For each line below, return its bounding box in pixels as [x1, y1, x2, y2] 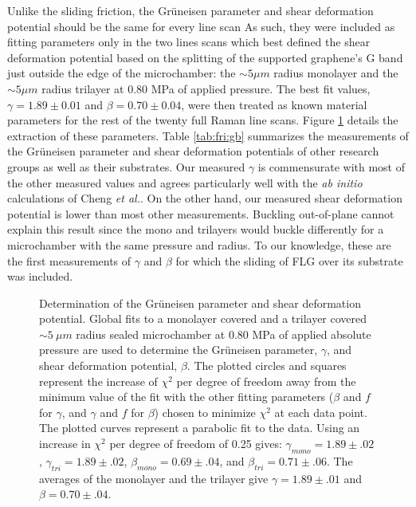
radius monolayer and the [273, 65, 398, 81]
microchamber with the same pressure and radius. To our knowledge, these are [7, 236, 391, 253]
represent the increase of [39, 372, 158, 389]
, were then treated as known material [181, 96, 367, 112]
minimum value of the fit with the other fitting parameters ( [39, 388, 334, 405]
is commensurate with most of [257, 158, 405, 175]
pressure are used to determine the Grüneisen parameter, [39, 341, 318, 358]
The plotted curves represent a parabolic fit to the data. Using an [39, 419, 360, 436]
